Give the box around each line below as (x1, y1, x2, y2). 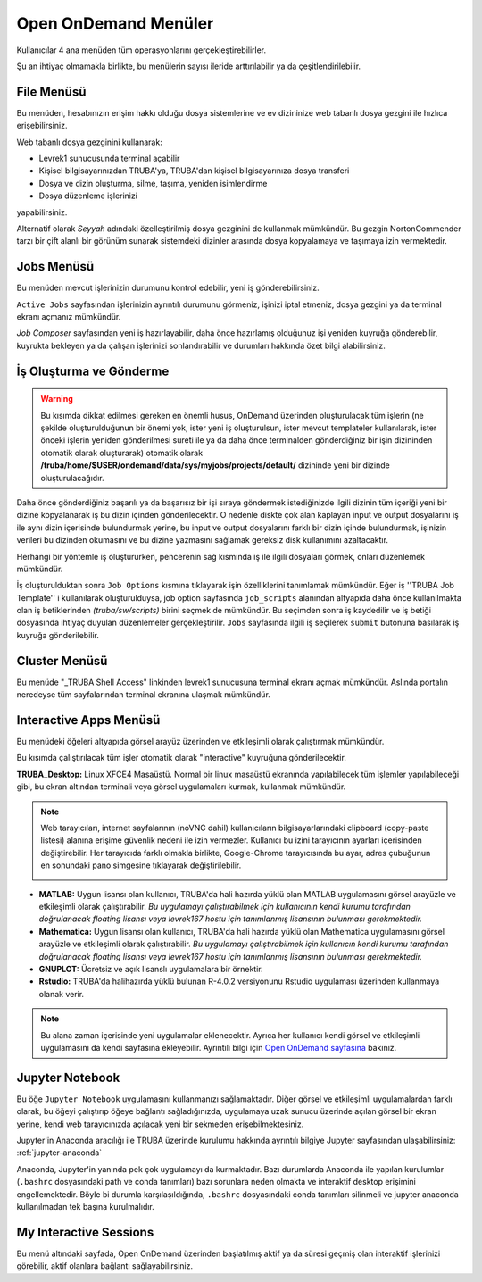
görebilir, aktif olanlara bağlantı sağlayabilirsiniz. (16, 1261, 194, 1271)
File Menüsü (16, 84, 87, 99)
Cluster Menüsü (16, 653, 108, 669)
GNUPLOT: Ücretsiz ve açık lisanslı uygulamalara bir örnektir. (38, 963, 263, 974)
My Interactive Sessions (16, 1224, 154, 1240)
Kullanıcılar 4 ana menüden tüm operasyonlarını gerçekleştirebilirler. (16, 45, 267, 55)
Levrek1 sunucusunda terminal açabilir (38, 153, 180, 164)
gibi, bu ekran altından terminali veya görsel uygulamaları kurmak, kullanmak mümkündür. (16, 781, 346, 792)
